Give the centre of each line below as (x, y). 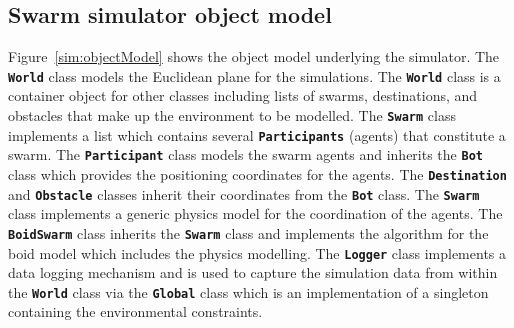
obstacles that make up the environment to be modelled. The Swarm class (232, 115)
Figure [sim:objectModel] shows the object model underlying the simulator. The (254, 56)
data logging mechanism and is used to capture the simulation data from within (253, 272)
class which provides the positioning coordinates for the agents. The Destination (257, 174)
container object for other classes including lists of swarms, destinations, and (243, 95)
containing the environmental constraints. (135, 311)
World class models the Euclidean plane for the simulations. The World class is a (254, 75)
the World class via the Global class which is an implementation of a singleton (248, 291)
